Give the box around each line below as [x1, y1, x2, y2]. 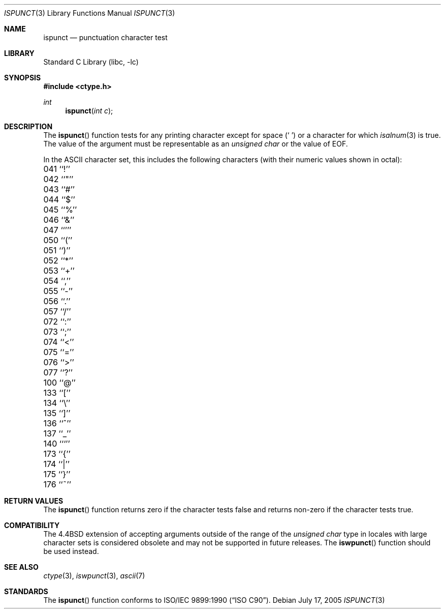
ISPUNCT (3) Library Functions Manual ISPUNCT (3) [4, 9, 175, 17]
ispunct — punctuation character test [43, 33, 168, 42]
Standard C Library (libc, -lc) [43, 57, 139, 66]
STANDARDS [4, 587, 48, 596]
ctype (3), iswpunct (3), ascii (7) [43, 571, 145, 580]
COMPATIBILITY [4, 521, 60, 530]
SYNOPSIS [4, 73, 41, 82]
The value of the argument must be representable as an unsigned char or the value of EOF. [43, 139, 348, 148]
